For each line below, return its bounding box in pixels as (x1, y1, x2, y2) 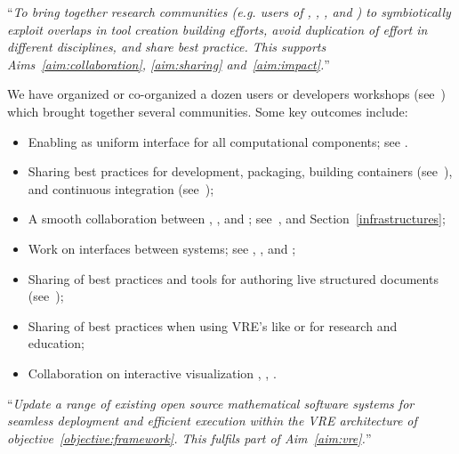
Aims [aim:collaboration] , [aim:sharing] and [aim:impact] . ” (7, 54, 330, 73)
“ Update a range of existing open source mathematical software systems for (7, 393, 415, 412)
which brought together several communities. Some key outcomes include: (7, 101, 408, 120)
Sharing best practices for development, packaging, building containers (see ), (28, 162, 453, 181)
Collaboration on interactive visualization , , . (28, 363, 277, 382)
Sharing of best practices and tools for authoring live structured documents (28, 269, 439, 288)
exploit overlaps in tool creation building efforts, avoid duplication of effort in (7, 20, 428, 38)
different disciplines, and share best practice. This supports (7, 37, 326, 56)
